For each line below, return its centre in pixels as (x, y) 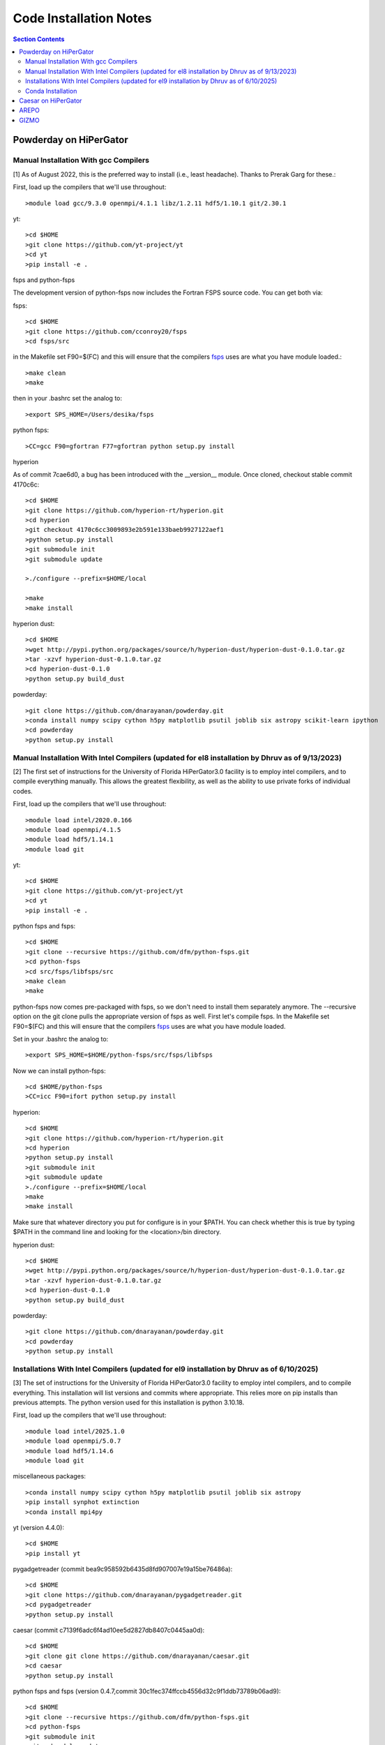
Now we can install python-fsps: (59, 1071)
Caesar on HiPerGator (51, 101)
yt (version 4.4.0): (38, 1527)
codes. (23, 791)
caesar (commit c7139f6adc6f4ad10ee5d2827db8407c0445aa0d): (109, 1631)
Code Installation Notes (82, 18)
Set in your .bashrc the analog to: (61, 1039)
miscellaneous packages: (50, 1476)
